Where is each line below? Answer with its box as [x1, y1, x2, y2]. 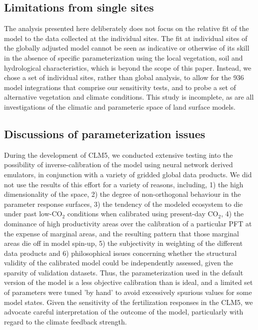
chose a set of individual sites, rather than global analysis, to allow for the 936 [4, 72, 244, 83]
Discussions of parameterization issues [4, 126, 205, 141]
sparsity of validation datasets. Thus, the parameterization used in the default [4, 267, 243, 277]
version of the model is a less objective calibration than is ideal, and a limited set [4, 277, 253, 287]
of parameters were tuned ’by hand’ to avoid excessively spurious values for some [4, 287, 252, 297]
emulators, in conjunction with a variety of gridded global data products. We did [4, 169, 252, 179]
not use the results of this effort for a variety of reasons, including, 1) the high [4, 179, 243, 189]
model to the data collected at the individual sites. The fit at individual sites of [4, 33, 247, 43]
